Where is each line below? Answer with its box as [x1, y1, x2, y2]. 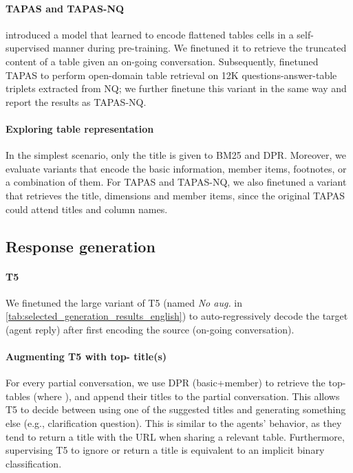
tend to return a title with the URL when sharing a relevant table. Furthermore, [6, 429, 345, 443]
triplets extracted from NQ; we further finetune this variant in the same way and [6, 81, 347, 96]
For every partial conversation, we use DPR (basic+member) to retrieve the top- [6, 375, 346, 390]
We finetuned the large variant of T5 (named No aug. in [6, 295, 243, 309]
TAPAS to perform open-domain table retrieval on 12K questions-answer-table [6, 67, 337, 82]
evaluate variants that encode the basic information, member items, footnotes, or [6, 161, 347, 175]
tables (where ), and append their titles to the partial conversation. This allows [6, 388, 340, 403]
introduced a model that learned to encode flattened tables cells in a [6, 27, 294, 41]
